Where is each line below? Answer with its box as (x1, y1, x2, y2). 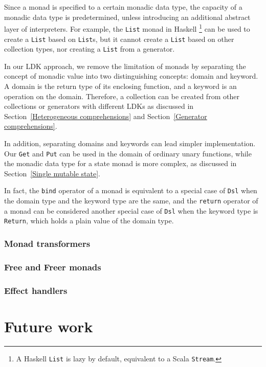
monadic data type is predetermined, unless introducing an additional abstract (4, 11, 251, 22)
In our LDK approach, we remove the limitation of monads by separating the (4, 60, 246, 71)
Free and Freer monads (4, 260, 101, 273)
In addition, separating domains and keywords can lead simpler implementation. (4, 137, 256, 148)
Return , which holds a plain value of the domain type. (4, 215, 174, 226)
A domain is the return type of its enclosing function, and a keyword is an (4, 81, 237, 91)
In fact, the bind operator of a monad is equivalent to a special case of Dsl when (4, 185, 257, 196)
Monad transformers (4, 237, 91, 249)
